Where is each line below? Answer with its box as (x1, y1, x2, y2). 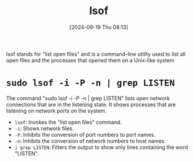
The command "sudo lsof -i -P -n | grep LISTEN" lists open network (6, 94, 170, 101)
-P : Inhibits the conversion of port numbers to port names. (14, 131, 156, 138)
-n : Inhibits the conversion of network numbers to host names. (14, 137, 166, 144)
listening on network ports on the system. (6, 107, 107, 114)
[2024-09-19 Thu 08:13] (69, 24, 128, 31)
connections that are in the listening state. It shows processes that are (6, 101, 176, 108)
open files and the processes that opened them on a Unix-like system (6, 57, 175, 64)
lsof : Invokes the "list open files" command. (14, 118, 122, 125)
